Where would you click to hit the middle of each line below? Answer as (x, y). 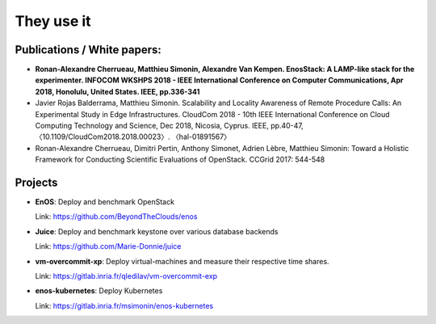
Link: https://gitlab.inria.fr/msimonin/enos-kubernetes (124, 305)
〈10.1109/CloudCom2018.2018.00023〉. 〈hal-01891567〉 (133, 137)
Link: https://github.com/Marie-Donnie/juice (108, 246)
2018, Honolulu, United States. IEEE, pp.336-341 (117, 91)
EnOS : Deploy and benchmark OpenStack (105, 202)
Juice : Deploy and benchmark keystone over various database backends (157, 231)
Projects (36, 183)
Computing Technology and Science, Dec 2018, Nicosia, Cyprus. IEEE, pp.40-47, (170, 126)
